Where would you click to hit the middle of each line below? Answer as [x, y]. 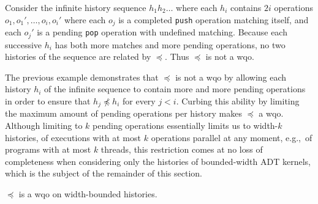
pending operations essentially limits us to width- [185, 125]
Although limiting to [44, 125]
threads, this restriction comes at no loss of [182, 149]
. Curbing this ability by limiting [238, 100]
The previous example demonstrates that [82, 77]
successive [24, 44]
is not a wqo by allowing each [231, 77]
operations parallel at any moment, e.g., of [232, 137]
